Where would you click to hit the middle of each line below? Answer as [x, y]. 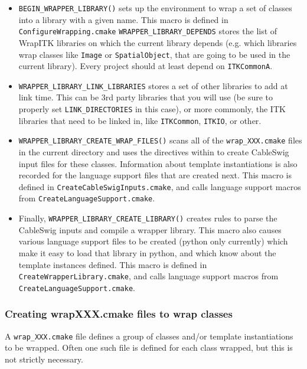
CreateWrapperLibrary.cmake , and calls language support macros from [148, 276]
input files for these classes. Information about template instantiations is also [158, 163]
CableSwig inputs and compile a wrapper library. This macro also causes [150, 229]
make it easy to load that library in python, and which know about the [147, 252]
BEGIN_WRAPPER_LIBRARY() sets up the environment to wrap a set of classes [155, 8]
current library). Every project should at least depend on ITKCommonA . [146, 66]
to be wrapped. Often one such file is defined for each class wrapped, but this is [149, 347]
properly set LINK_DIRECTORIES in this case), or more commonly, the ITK [152, 109]
